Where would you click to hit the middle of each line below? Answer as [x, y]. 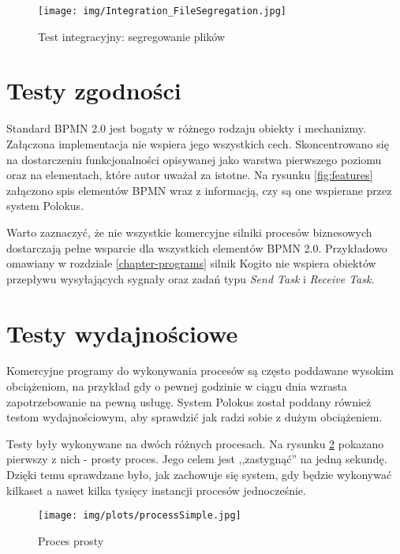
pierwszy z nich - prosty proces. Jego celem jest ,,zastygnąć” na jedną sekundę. [197, 459]
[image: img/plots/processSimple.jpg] [140, 516]
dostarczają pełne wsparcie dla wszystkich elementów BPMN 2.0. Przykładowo [197, 247]
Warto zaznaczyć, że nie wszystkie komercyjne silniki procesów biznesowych [189, 232]
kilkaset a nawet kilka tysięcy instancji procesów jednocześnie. [156, 490]
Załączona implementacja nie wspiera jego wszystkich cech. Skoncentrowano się [198, 143]
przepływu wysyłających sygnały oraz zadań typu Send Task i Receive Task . [191, 278]
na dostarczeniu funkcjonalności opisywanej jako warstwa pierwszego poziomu [194, 159]
